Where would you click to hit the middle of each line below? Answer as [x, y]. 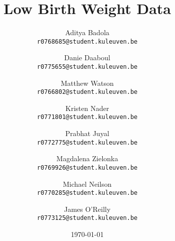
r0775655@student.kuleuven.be [87, 67]
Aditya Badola [87, 32]
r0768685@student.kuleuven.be [87, 41]
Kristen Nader [87, 108]
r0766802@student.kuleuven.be [87, 92]
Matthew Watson [87, 83]
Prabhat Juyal [87, 133]
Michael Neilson [87, 184]
